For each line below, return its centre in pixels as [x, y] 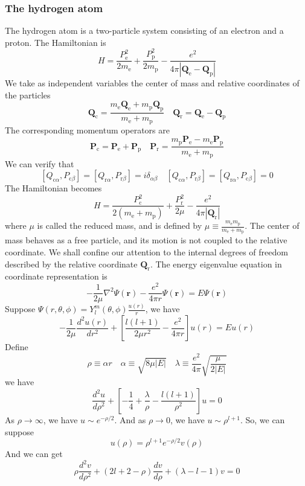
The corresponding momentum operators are [87, 129]
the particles [28, 94]
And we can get [34, 454]
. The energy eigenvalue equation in [216, 264]
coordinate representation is [56, 276]
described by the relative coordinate [71, 264]
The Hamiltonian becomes [53, 188]
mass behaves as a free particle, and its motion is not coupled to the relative [146, 240]
